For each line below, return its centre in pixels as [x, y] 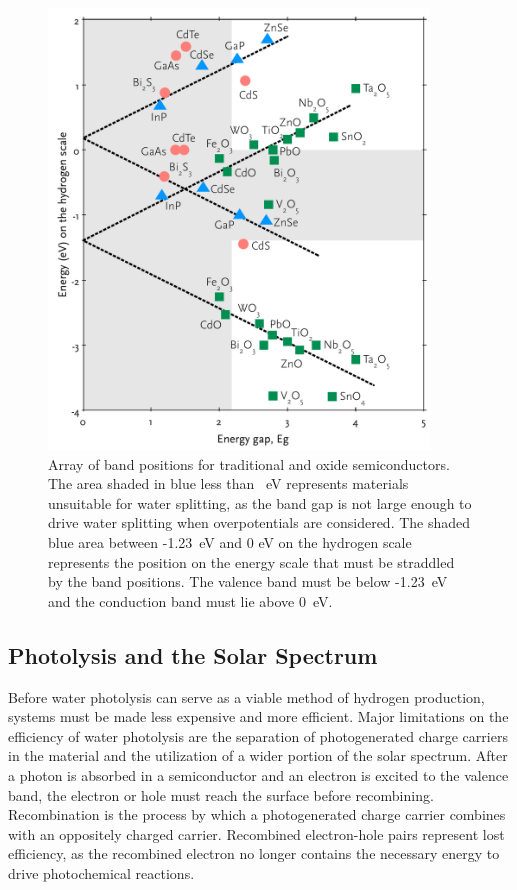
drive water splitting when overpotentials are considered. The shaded [259, 522]
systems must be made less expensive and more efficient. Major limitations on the [258, 716]
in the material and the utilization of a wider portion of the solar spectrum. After [258, 755]
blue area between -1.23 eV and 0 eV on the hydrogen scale [230, 541]
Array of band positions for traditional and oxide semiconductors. [249, 463]
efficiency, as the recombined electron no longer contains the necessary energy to [254, 853]
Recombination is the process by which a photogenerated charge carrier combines [257, 814]
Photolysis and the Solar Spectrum [193, 654]
